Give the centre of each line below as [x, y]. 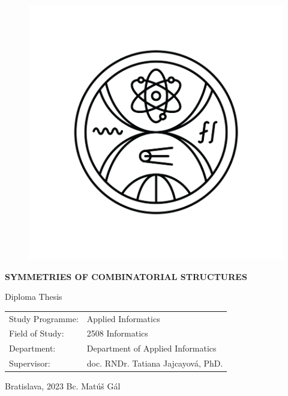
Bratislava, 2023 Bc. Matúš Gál [63, 386]
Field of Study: [37, 333]
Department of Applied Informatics [151, 348]
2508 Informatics [117, 333]
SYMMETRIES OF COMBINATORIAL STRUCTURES [126, 276]
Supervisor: [30, 363]
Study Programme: [44, 318]
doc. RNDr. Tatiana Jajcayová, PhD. [155, 363]
